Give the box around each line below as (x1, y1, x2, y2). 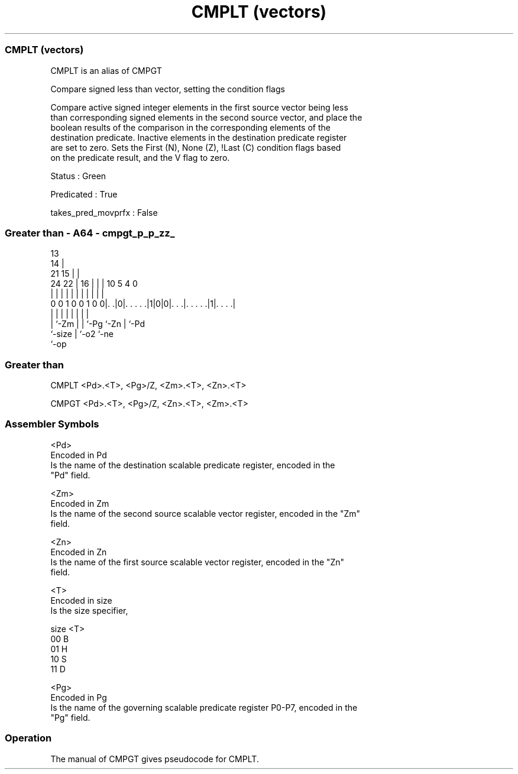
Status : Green (50, 170, 106, 181)
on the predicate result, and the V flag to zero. (50, 152, 230, 163)
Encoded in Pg (50, 692, 107, 702)
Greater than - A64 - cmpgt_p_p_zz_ (5, 226, 175, 239)
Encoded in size (50, 595, 112, 605)
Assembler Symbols (5, 418, 99, 430)
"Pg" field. (50, 712, 90, 723)
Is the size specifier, (50, 605, 128, 616)
